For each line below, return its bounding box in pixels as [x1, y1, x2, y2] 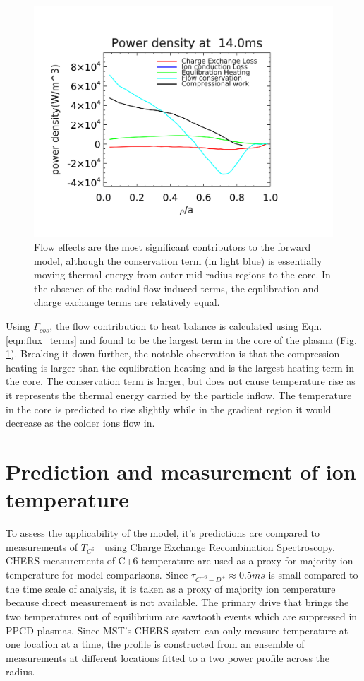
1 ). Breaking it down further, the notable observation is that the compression [6, 346, 340, 361]
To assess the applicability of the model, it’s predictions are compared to [6, 526, 320, 540]
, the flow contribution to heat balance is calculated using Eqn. [49, 319, 322, 333]
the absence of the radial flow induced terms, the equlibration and [34, 280, 320, 295]
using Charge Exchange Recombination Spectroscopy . [104, 539, 335, 554]
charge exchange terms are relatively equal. [34, 295, 220, 309]
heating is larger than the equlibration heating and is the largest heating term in [6, 360, 354, 374]
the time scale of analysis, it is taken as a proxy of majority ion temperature [6, 581, 336, 596]
